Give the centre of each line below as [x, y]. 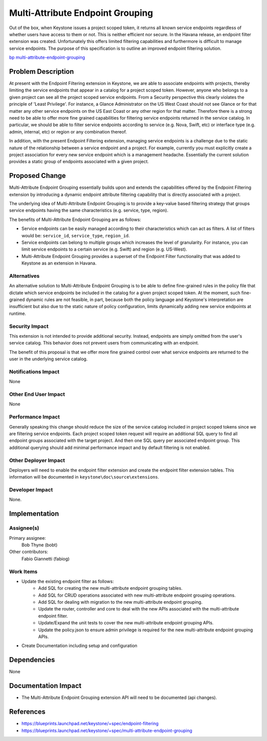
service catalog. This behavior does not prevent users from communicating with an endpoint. [104, 343]
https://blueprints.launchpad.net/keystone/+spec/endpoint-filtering [90, 724]
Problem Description [42, 71]
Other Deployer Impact [37, 460]
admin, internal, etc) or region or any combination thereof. [68, 131]
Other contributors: [29, 552]
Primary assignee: [28, 538]
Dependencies [32, 660]
